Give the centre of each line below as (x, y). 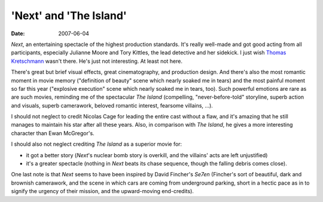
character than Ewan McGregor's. (53, 133)
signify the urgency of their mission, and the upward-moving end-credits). (103, 191)
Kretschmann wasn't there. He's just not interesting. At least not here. (97, 61)
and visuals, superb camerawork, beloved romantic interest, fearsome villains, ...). (112, 105)
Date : (18, 33)
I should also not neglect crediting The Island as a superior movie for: (97, 144)
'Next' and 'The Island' (69, 16)
